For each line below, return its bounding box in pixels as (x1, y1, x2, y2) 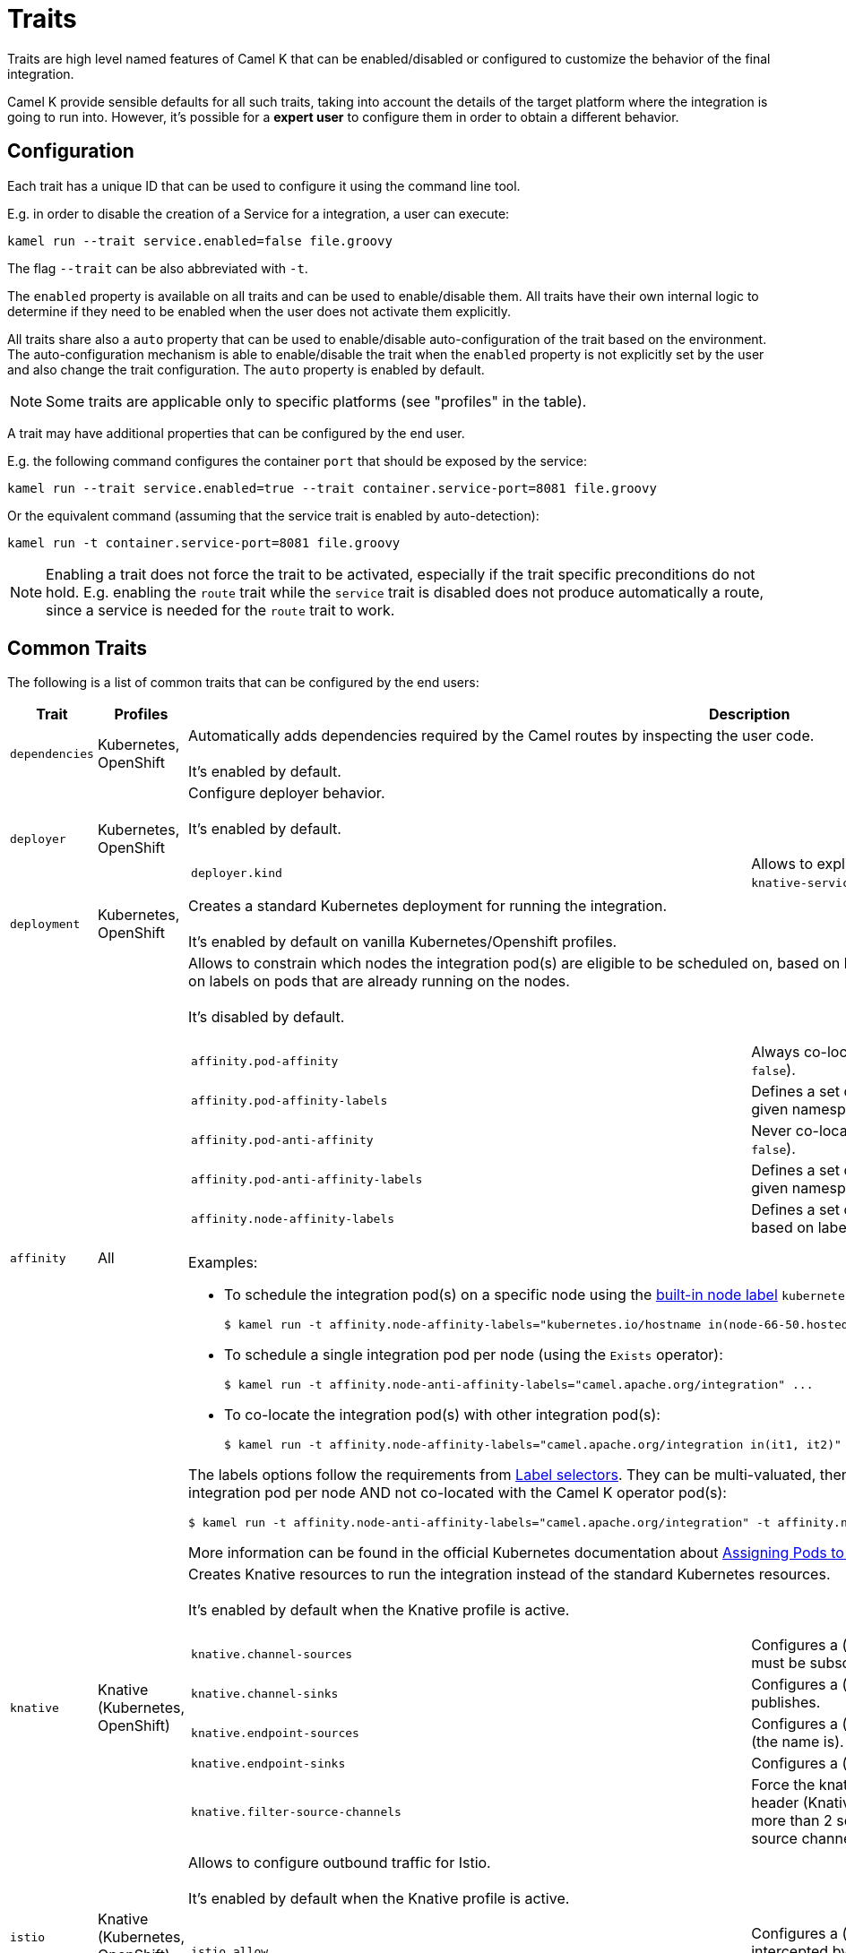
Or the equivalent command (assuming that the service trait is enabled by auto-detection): (7, 507, 540, 523)
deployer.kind (191, 865, 282, 880)
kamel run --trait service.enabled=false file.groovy (7, 233, 393, 248)
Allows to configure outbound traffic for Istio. (188, 1854, 491, 1872)
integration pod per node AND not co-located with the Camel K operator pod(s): (188, 1484, 727, 1502)
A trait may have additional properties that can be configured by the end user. (7, 425, 465, 441)
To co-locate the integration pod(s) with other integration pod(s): (224, 1406, 660, 1424)
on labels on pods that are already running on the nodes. (188, 972, 570, 991)
